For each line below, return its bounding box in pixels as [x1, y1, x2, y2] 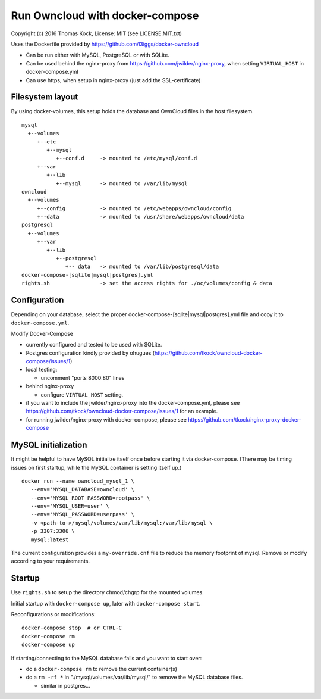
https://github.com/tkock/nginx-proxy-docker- [188, 416, 302, 423]
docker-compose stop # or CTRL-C [21, 625, 122, 631]
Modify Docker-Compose [11, 330, 74, 337]
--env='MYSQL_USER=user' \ [30, 503, 110, 510]
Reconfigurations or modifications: [11, 611, 96, 618]
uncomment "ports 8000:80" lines [40, 374, 125, 381]
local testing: [26, 366, 58, 373]
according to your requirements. [11, 557, 90, 565]
